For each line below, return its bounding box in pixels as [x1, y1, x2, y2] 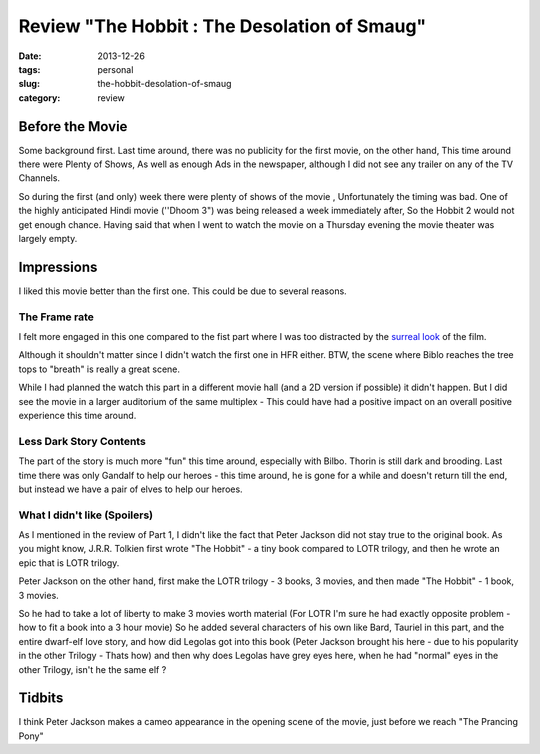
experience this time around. [18, 409, 137, 421]
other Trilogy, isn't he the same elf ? [18, 663, 167, 675]
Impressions [18, 258, 98, 275]
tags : [18, 63, 41, 75]
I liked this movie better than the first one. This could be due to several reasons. [18, 285, 347, 297]
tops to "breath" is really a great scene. [18, 363, 180, 375]
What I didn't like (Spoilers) [18, 508, 154, 522]
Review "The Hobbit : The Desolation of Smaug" [18, 15, 427, 37]
